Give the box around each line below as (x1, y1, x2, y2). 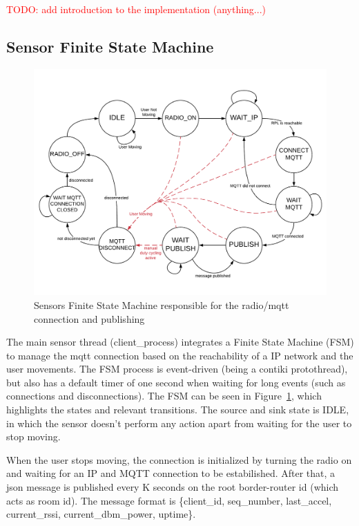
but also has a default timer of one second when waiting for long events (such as (6, 375, 346, 389)
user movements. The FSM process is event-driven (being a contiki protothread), (6, 361, 348, 376)
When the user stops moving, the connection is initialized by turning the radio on (6, 452, 352, 467)
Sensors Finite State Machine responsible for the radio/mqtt (34, 297, 289, 312)
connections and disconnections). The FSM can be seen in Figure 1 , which (6, 388, 322, 403)
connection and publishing (34, 311, 145, 326)
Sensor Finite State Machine (6, 35, 214, 57)
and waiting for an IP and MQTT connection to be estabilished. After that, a (6, 466, 336, 480)
